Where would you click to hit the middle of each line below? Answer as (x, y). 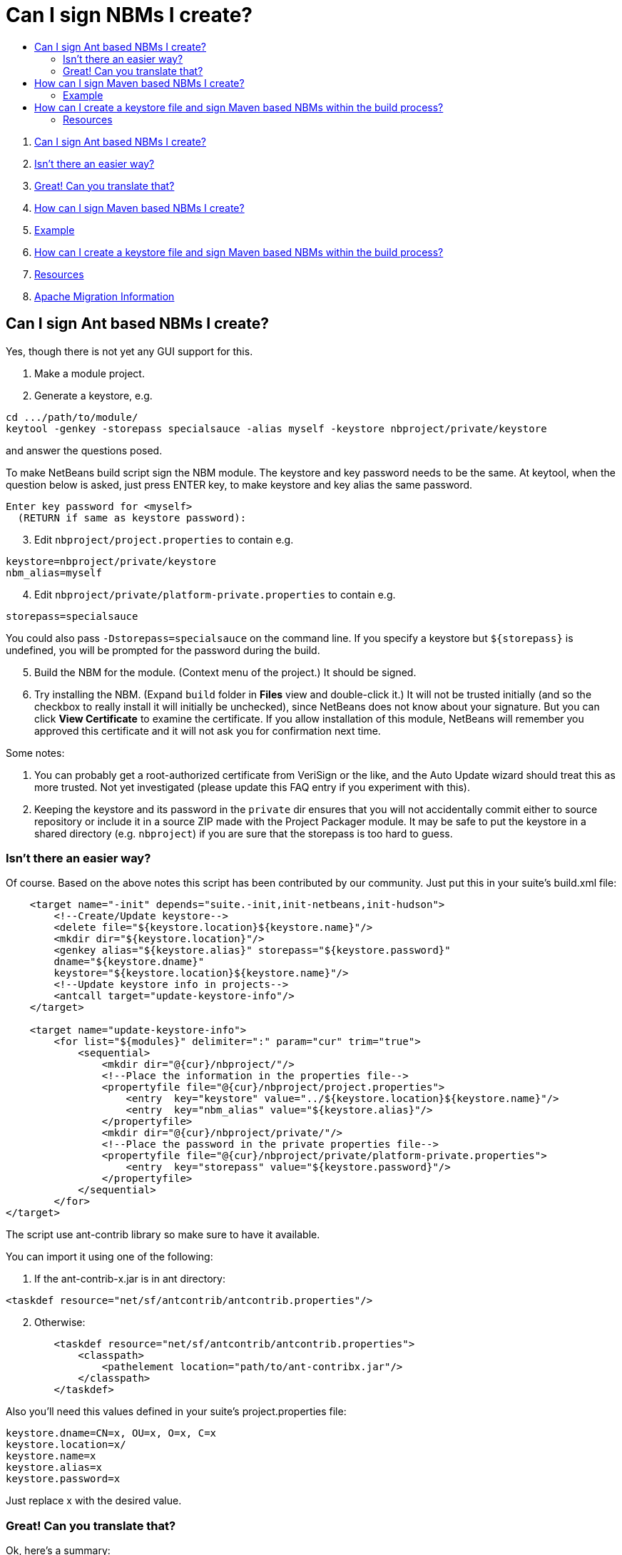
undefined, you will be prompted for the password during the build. (163, 650)
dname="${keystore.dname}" (129, 962)
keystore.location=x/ (66, 1445)
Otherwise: (60, 1322)
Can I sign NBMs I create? (129, 15)
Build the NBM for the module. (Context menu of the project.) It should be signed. (225, 672)
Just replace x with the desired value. (94, 1501)
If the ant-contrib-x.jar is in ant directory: (130, 1279)
